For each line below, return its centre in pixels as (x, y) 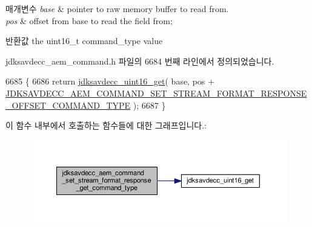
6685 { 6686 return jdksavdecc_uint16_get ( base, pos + (110, 81)
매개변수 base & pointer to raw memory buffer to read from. (117, 8)
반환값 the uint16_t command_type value (84, 41)
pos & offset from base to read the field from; (89, 20)
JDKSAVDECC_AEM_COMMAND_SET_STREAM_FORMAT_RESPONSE (156, 93)
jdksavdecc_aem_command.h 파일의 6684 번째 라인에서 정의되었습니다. (140, 61)
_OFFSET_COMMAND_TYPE (68, 105)
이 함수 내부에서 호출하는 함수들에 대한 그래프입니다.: (106, 125)
